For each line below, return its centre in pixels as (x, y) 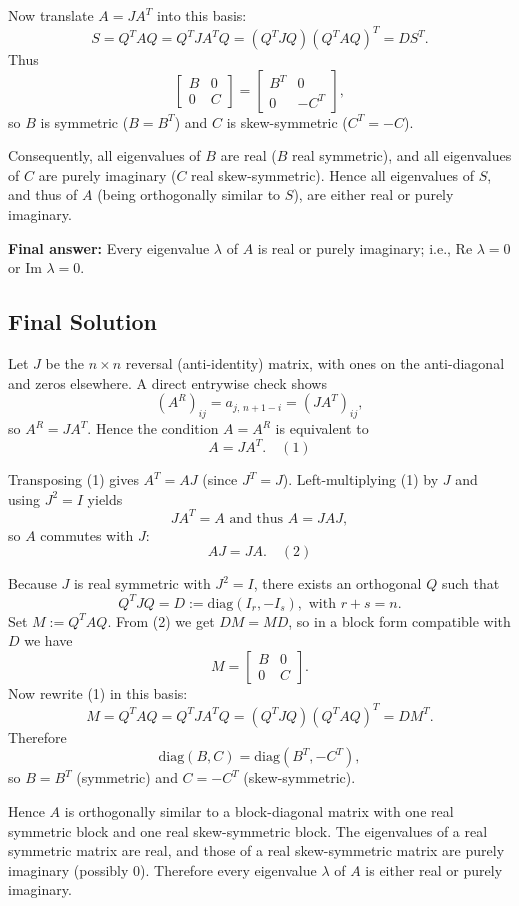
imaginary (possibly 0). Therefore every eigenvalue (162, 869)
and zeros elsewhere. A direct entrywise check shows (167, 382)
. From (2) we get (161, 620)
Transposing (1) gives (73, 479)
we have (48, 640)
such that (470, 583)
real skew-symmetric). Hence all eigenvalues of (333, 174)
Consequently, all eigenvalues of (104, 155)
